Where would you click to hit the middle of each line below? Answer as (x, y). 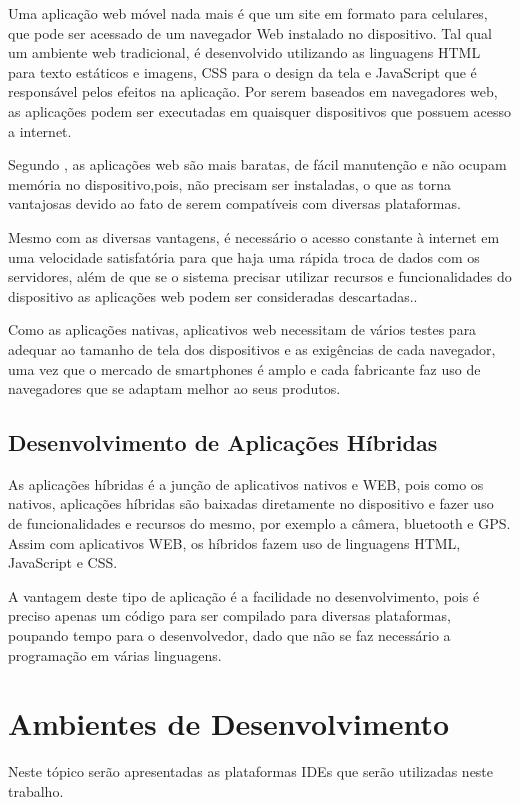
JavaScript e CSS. (63, 562)
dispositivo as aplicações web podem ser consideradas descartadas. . (213, 295)
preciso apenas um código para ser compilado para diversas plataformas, (229, 615)
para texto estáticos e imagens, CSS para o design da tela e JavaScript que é (242, 71)
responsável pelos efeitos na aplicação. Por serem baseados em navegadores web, (253, 91)
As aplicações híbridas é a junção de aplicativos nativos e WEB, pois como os (246, 483)
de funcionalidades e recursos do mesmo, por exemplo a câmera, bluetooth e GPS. (259, 523)
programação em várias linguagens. (115, 654)
